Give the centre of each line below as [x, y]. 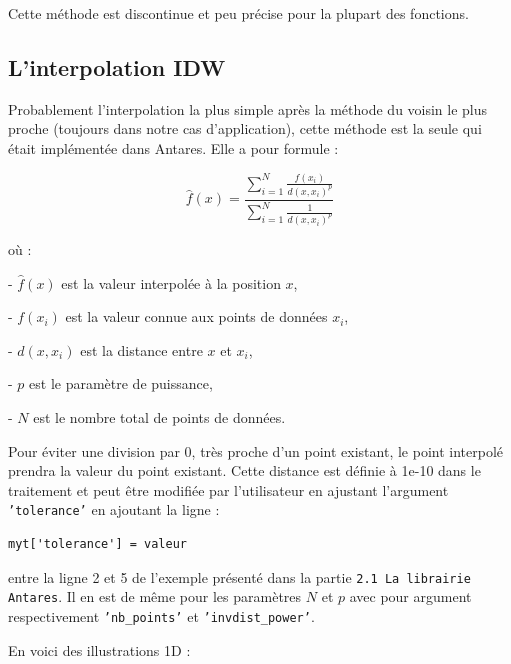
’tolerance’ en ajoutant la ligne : [114, 509]
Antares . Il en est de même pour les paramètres [155, 596]
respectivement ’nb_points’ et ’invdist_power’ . [161, 615]
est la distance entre [141, 349]
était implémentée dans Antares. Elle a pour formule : [173, 147]
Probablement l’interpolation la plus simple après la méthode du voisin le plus [248, 108]
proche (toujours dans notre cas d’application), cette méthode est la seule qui [245, 128]
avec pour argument [410, 596]
